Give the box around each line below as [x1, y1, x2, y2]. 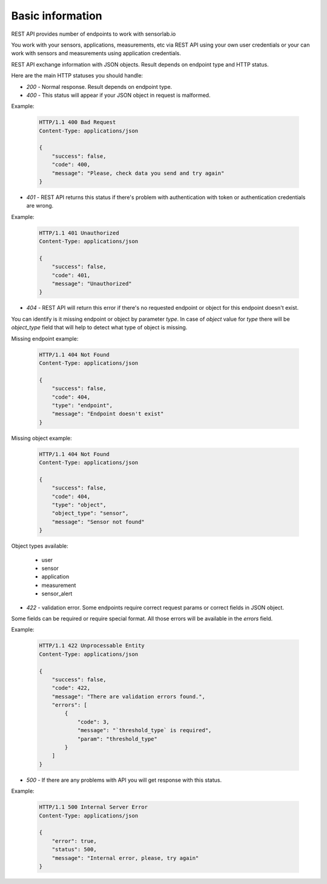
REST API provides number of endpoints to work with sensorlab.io [11, 30, 176, 38]
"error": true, [51, 837, 97, 844]
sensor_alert [41, 590, 73, 597]
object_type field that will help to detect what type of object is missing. [11, 324, 188, 331]
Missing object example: [11, 434, 72, 442]
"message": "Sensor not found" [51, 518, 145, 525]
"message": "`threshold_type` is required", [77, 727, 212, 734]
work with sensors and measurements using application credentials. [11, 50, 182, 57]
